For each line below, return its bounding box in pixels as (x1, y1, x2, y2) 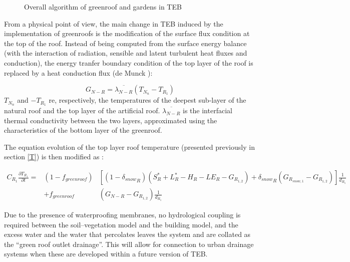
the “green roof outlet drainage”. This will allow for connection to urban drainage (4, 238, 254, 249)
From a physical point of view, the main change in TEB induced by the (4, 18, 223, 29)
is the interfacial (183, 105, 232, 116)
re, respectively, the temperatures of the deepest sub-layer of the (49, 95, 246, 105)
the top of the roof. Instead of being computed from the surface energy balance (4, 38, 247, 48)
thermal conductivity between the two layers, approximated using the (4, 115, 217, 125)
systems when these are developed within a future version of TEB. (4, 248, 208, 259)
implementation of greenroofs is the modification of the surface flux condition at (4, 28, 250, 39)
